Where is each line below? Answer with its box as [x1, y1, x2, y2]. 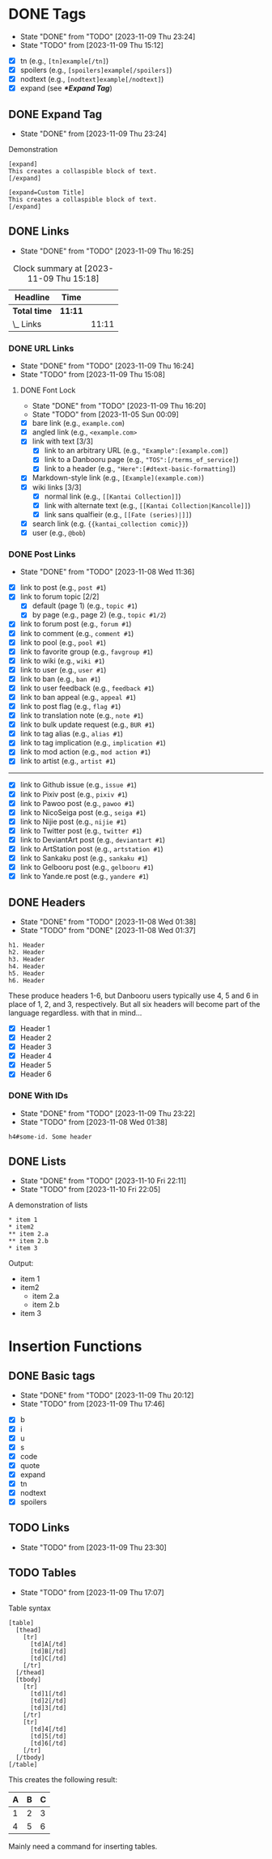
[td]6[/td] [29, 1739, 67, 1747]
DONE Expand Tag [8, 107, 103, 121]
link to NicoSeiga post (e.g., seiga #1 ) [19, 807, 147, 817]
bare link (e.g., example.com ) [32, 418, 125, 428]
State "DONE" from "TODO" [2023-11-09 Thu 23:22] [19, 1108, 196, 1118]
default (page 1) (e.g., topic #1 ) [32, 601, 138, 611]
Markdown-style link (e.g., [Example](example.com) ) [32, 473, 205, 482]
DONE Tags [8, 5, 87, 23]
